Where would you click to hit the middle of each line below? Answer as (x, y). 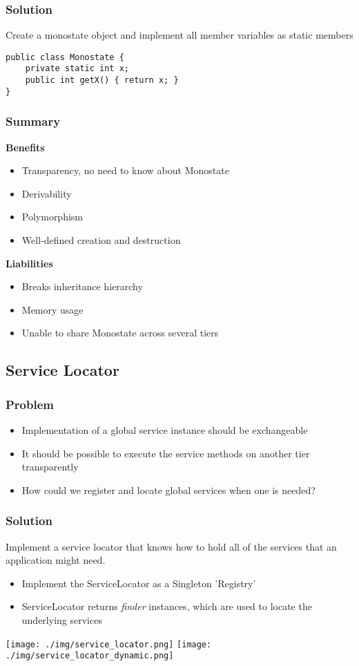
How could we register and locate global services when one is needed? (168, 489)
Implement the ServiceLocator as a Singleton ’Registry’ (139, 583)
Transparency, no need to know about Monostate (125, 170)
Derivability (47, 193)
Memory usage (52, 309)
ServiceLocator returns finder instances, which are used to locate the (167, 606)
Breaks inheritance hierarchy (82, 286)
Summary (33, 121)
